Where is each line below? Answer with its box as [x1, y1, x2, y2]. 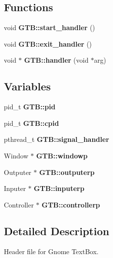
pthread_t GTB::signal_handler [4, 134, 109, 144]
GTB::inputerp [33, 183, 85, 193]
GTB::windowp [36, 150, 88, 160]
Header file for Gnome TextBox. [4, 246, 99, 256]
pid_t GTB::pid [4, 102, 56, 112]
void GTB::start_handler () [4, 22, 95, 33]
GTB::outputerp [39, 167, 95, 177]
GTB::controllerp [42, 199, 100, 209]
